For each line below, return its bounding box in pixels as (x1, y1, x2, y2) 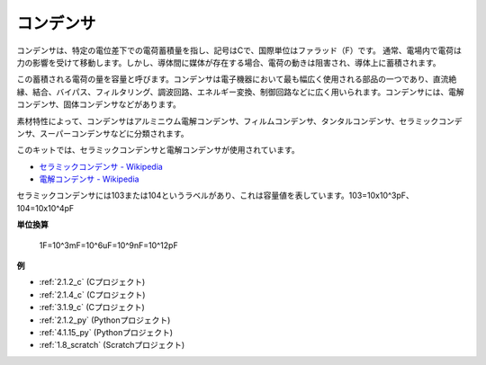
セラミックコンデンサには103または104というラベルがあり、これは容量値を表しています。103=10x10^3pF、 (16, 190, 414, 201)
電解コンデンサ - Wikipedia (39, 174, 139, 184)
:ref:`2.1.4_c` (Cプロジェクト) (39, 289, 146, 300)
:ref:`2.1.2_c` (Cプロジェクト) (39, 277, 146, 288)
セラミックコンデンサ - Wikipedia (39, 161, 164, 172)
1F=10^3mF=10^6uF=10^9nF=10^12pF (39, 239, 179, 251)
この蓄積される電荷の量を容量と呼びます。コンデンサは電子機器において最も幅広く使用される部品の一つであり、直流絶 (16, 74, 457, 85)
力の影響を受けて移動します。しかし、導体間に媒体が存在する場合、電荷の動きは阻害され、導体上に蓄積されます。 (16, 57, 441, 67)
